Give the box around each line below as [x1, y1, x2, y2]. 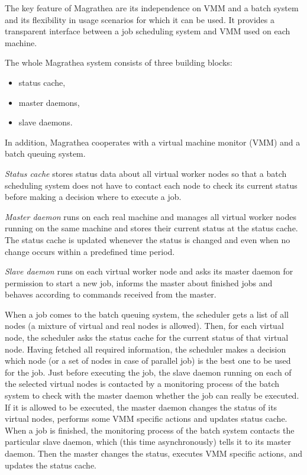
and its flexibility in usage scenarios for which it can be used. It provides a [5, 13, 274, 25]
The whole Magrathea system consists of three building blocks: [5, 56, 232, 69]
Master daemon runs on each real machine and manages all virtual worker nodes [5, 210, 296, 222]
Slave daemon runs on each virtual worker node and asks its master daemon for [5, 265, 293, 277]
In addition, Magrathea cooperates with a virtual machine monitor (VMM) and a [5, 135, 300, 148]
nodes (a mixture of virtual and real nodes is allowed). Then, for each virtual [5, 319, 284, 332]
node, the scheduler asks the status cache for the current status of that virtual [5, 331, 289, 344]
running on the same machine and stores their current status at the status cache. [5, 222, 298, 234]
